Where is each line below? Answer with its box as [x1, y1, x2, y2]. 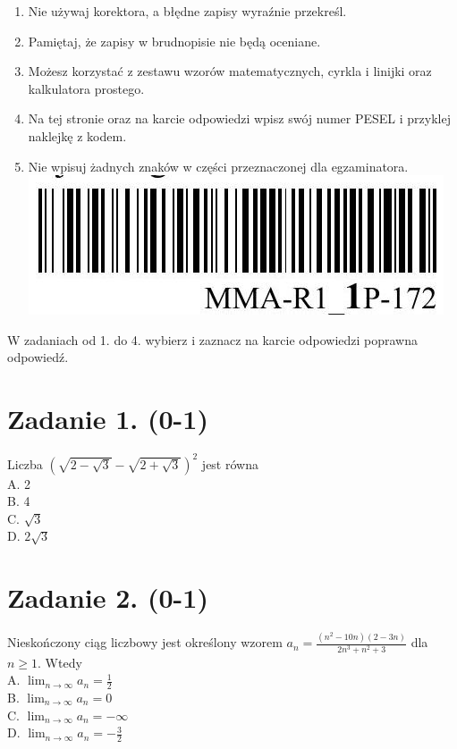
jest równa [201, 454, 258, 473]
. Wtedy [38, 652, 82, 671]
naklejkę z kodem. [28, 126, 127, 145]
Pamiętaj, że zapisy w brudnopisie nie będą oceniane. [28, 31, 321, 50]
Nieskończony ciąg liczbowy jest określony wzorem [7, 633, 283, 652]
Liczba [7, 454, 43, 473]
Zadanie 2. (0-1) [7, 579, 208, 616]
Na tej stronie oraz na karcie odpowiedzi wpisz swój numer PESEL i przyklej [28, 109, 451, 128]
